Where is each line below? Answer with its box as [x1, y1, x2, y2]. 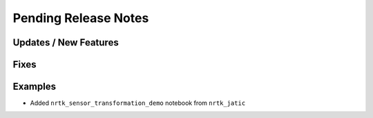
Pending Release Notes [12, 10, 149, 26]
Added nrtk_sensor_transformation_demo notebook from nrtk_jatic [30, 99, 246, 107]
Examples [12, 81, 57, 92]
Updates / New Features [12, 37, 119, 48]
